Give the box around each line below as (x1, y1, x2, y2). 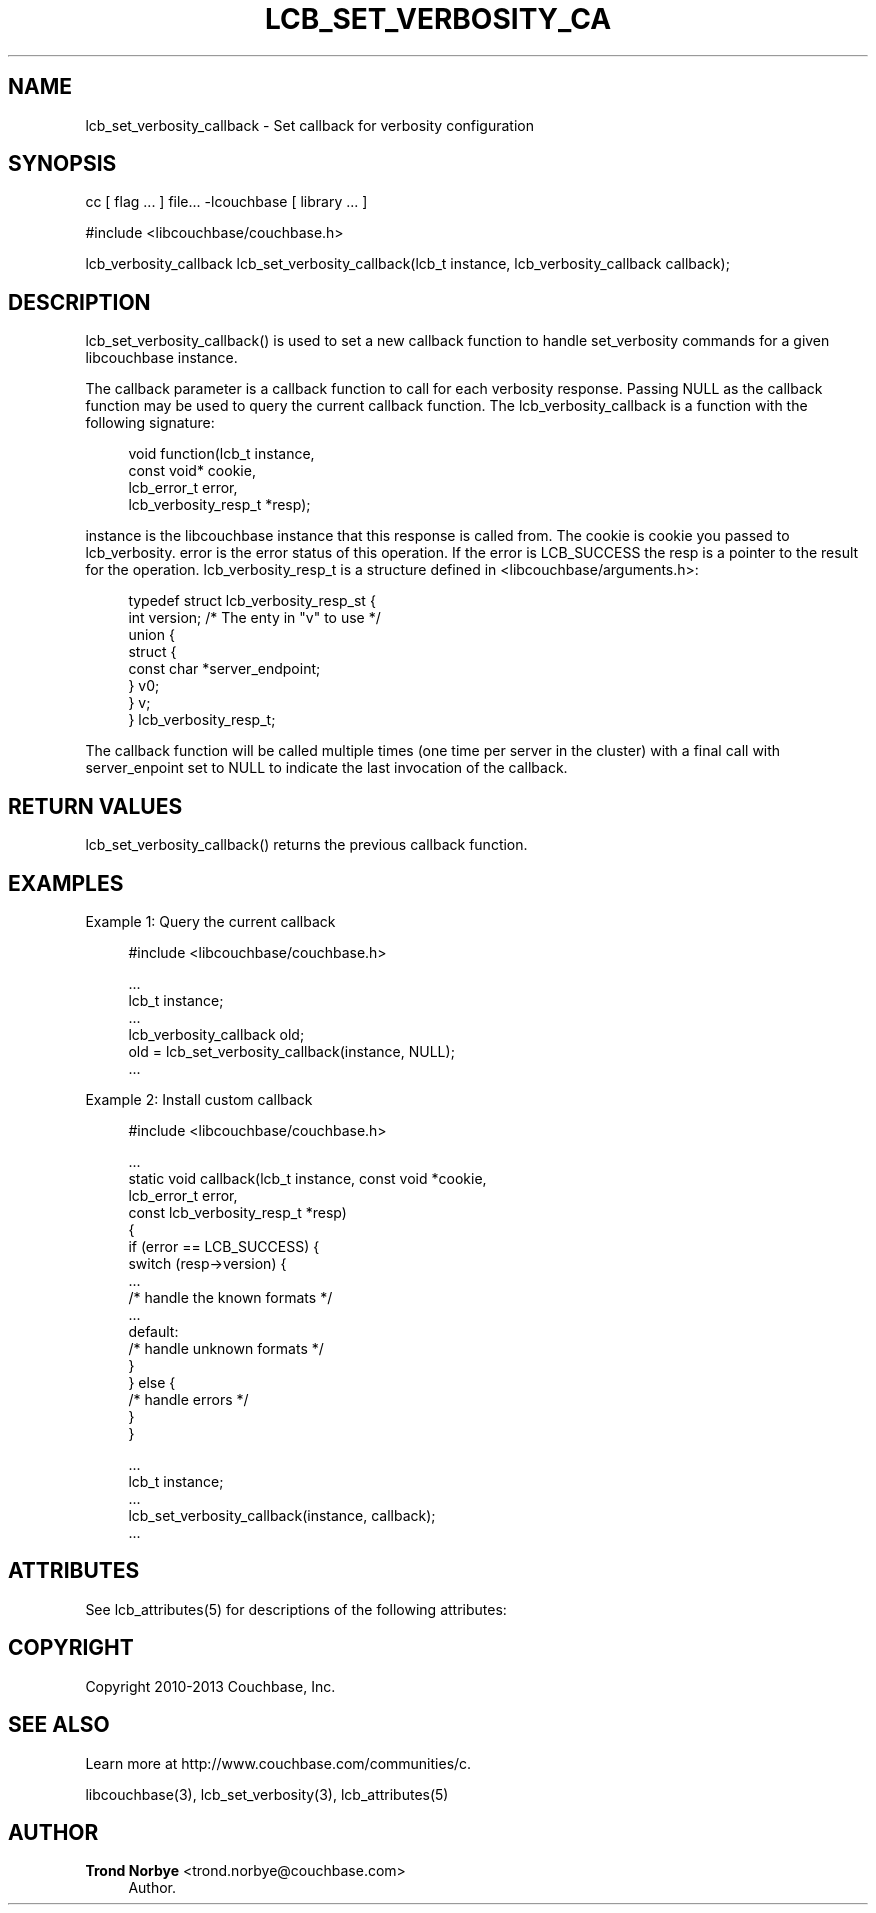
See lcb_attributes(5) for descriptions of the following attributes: (85, 1600, 507, 1618)
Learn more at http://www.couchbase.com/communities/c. (85, 1754, 472, 1772)
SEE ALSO (8, 1712, 110, 1738)
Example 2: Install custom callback (85, 1090, 313, 1108)
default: (128, 1322, 179, 1340)
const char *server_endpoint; (128, 660, 321, 678)
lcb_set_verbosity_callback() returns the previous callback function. (85, 836, 528, 854)
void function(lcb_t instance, (128, 445, 315, 463)
